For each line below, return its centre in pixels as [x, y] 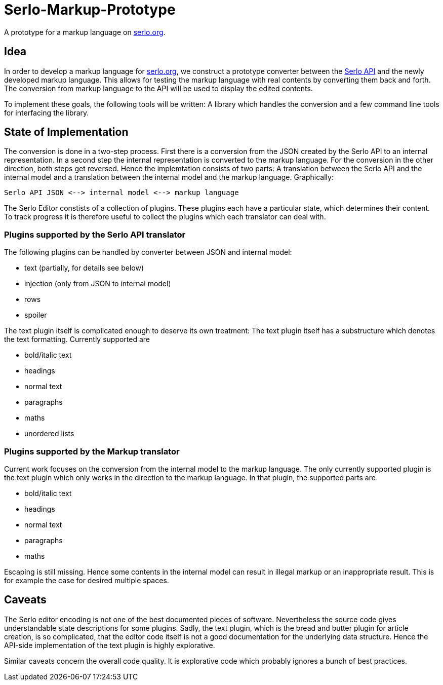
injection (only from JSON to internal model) [98, 284]
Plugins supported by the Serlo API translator [95, 234]
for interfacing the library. [47, 112]
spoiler [36, 315]
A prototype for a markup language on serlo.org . [85, 32]
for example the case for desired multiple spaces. [87, 580]
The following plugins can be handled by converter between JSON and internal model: [148, 252]
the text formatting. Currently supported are [77, 339]
